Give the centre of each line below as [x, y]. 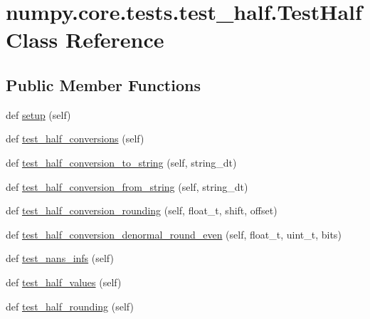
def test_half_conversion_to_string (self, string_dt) [121, 162]
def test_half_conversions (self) [75, 138]
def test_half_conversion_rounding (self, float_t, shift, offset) [142, 210]
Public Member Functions [103, 84]
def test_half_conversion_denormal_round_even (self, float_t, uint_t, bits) [174, 234]
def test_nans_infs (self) [60, 258]
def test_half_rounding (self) [70, 306]
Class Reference [85, 40]
